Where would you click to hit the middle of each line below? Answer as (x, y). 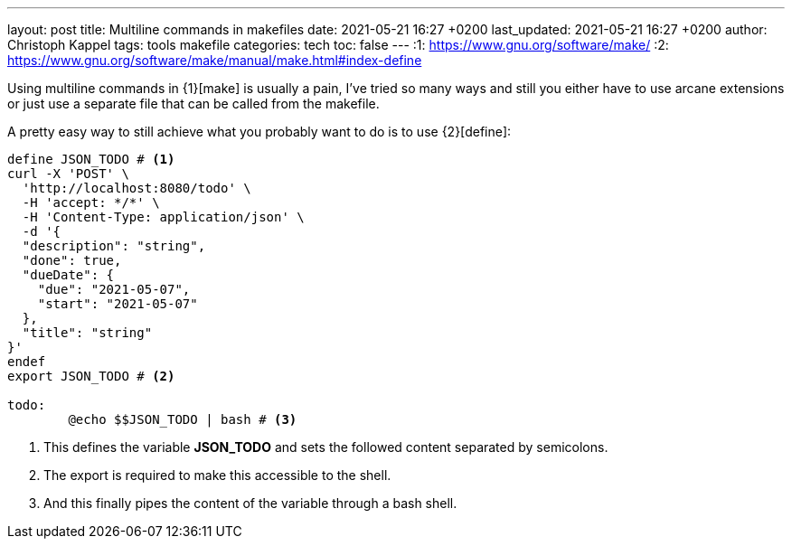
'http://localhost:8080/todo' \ (137, 188)
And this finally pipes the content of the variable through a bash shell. (250, 503)
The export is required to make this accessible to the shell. (217, 475)
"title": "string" (87, 333)
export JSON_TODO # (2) (91, 376)
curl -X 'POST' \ (68, 174)
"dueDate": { (68, 275)
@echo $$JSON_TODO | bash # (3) (183, 419)
